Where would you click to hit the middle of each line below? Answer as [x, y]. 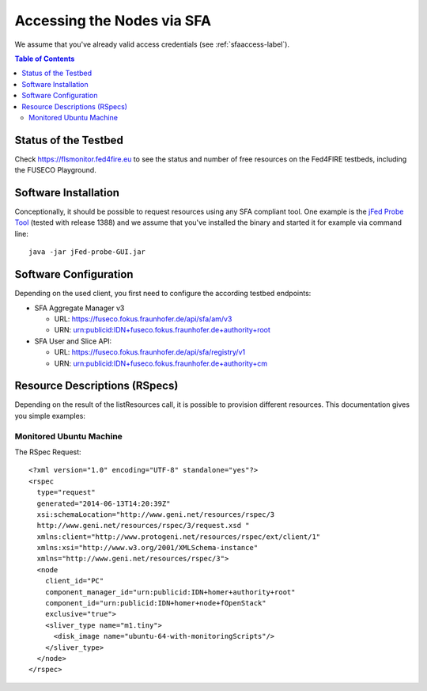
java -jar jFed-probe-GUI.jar [87, 252]
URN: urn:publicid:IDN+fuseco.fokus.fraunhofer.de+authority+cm [161, 363]
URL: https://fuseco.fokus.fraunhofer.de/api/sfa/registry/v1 [149, 352]
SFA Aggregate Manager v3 [79, 308]
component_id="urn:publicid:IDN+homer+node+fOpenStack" [155, 603]
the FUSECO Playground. [55, 170]
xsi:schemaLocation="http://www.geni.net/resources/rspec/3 [156, 514]
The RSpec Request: [48, 452]
